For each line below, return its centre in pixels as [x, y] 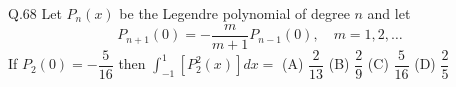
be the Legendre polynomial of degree [234, 13]
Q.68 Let [35, 13]
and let [389, 13]
